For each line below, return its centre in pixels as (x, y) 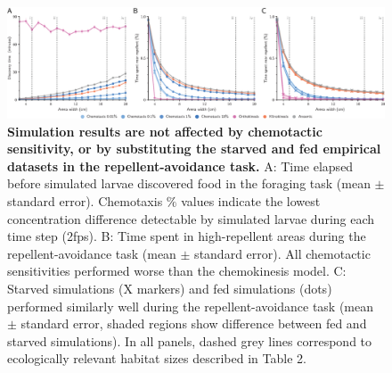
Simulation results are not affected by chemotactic (165, 131)
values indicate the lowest (251, 201)
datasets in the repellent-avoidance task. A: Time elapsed (180, 166)
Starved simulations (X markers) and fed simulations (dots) (170, 288)
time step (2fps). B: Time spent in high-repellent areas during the (187, 236)
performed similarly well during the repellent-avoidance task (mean (191, 306)
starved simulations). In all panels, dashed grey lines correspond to (190, 340)
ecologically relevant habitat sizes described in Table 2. (157, 358)
